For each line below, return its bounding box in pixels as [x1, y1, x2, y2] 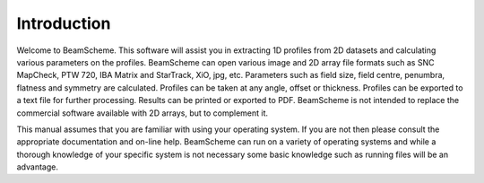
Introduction [16, 13, 111, 33]
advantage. [16, 161, 58, 172]
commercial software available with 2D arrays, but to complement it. [16, 108, 269, 118]
